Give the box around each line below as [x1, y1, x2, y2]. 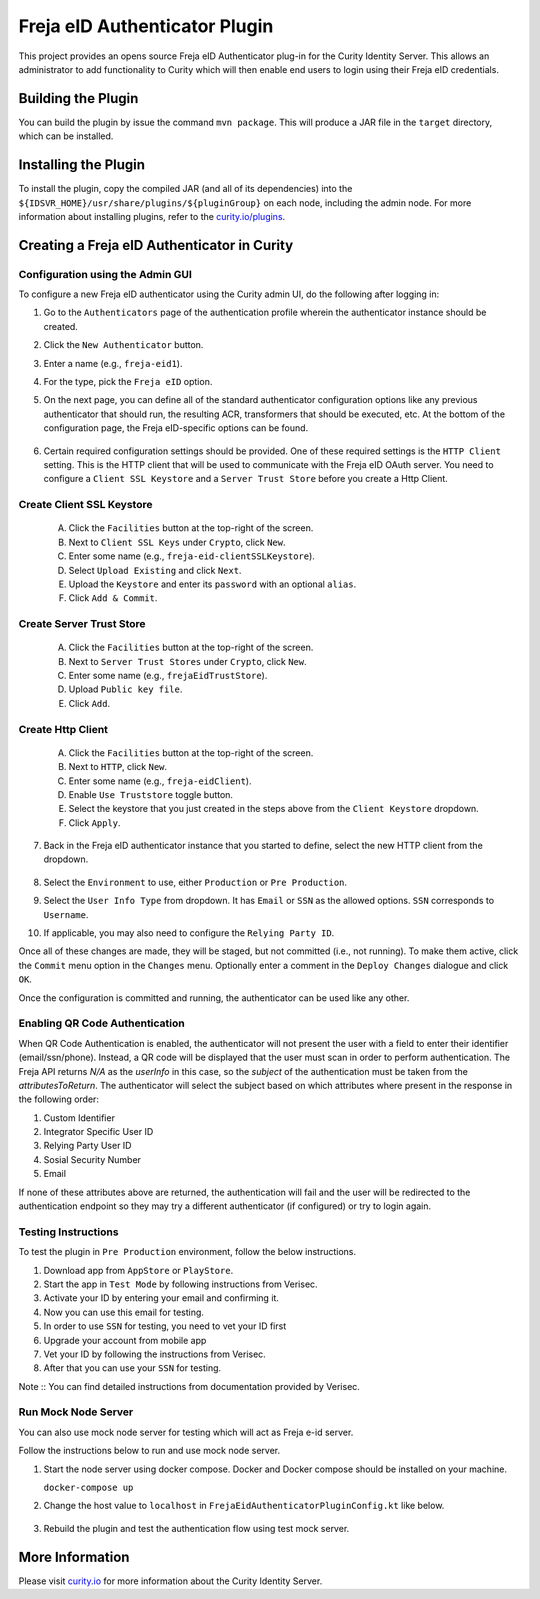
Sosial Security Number [43, 1153, 142, 1165]
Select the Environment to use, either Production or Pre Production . [43, 876, 348, 888]
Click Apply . [68, 816, 121, 829]
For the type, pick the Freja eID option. [43, 376, 213, 388]
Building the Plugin [18, 90, 139, 107]
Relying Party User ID [43, 1140, 132, 1152]
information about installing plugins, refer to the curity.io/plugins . [18, 210, 286, 222]
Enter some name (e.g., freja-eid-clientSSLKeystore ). [68, 550, 315, 562]
